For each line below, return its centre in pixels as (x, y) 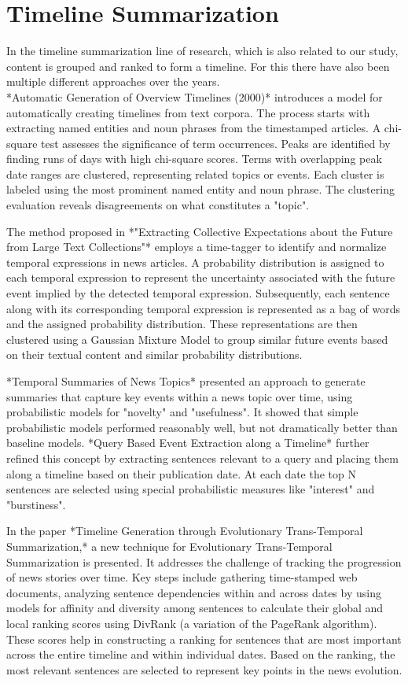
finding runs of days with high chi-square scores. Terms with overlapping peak (194, 159)
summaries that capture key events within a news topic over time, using (180, 396)
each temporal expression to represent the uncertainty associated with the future (201, 277)
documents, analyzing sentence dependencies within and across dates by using (194, 592)
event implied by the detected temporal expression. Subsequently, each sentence (198, 293)
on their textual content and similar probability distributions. (154, 354)
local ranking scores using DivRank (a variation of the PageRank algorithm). (192, 623)
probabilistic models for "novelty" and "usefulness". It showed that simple (182, 412)
